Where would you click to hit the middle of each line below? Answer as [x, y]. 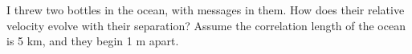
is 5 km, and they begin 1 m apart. [93, 41]
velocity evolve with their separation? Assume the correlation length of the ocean [206, 25]
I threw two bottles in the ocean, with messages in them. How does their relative [206, 10]
